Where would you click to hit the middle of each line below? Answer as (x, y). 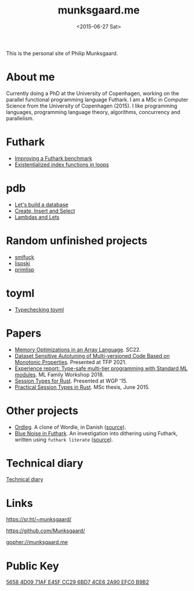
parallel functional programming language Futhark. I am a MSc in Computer (97, 99)
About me (31, 77)
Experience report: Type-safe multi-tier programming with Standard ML (101, 368)
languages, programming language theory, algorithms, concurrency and (93, 112)
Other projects (42, 410)
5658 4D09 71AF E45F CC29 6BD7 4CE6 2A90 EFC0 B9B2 (78, 582)
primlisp (24, 269)
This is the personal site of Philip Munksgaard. (62, 53)
